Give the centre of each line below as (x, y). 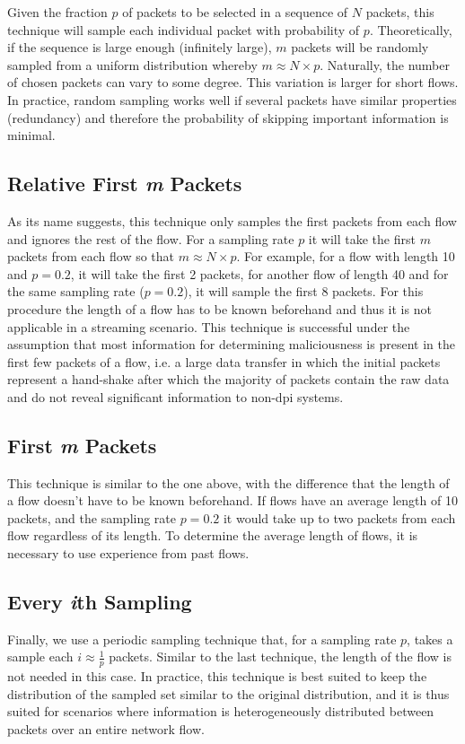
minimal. (31, 135)
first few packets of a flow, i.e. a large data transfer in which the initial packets (224, 361)
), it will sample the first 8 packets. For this (303, 291)
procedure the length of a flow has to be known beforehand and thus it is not (219, 308)
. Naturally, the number (385, 64)
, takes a (430, 639)
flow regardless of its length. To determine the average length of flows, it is (213, 535)
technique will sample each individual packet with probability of (184, 29)
